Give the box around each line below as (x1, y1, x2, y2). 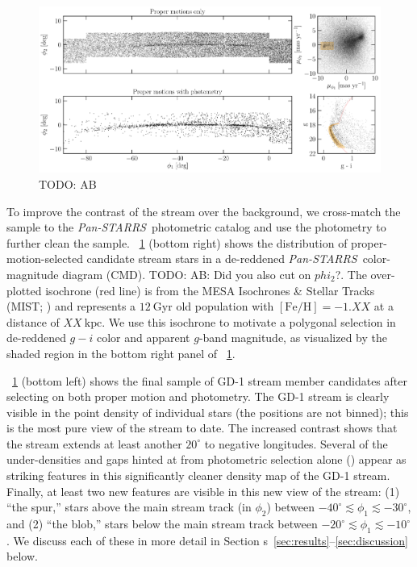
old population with (176, 298, 274, 315)
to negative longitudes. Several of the (204, 435, 388, 452)
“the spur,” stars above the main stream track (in (6, 498, 252, 515)
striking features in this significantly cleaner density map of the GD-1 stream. (6, 467, 390, 484)
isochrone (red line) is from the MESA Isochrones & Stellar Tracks (45, 281, 375, 298)
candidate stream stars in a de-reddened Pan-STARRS (86, 250, 357, 267)
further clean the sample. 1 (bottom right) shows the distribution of (6, 234, 348, 251)
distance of (6, 313, 60, 330)
